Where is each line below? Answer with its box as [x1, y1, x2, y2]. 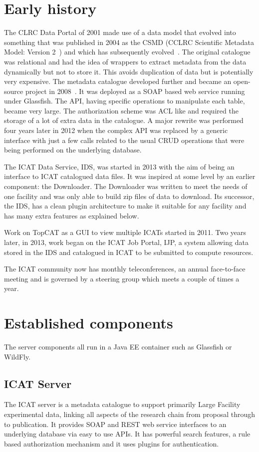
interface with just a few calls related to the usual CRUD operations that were [4, 134, 245, 145]
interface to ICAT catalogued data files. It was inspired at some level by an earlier [4, 171, 256, 181]
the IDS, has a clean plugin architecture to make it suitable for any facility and [4, 200, 247, 211]
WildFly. [4, 351, 31, 361]
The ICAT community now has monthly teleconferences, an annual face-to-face [4, 263, 246, 274]
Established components [4, 312, 173, 333]
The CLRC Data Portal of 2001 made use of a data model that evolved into [4, 27, 236, 37]
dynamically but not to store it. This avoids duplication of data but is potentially [4, 66, 254, 76]
